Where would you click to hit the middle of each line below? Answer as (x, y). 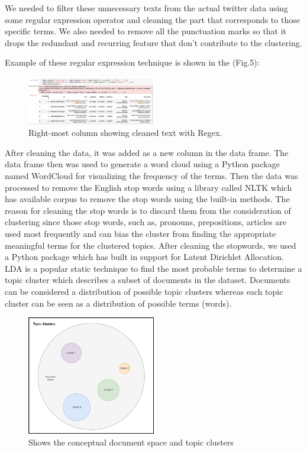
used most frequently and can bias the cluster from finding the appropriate (140, 234)
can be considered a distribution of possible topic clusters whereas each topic (144, 292)
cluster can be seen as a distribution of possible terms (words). (118, 303)
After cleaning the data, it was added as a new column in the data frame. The (147, 152)
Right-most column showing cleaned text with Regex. (125, 133)
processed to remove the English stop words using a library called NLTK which (148, 187)
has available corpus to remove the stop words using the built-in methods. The (147, 199)
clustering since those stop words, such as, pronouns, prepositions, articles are (146, 222)
